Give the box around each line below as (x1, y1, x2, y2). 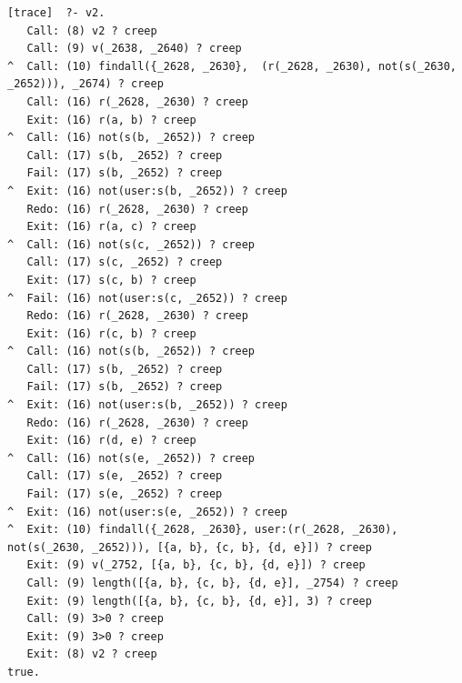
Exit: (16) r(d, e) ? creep (26, 434, 196, 447)
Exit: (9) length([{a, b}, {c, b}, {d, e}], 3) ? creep (26, 594, 372, 608)
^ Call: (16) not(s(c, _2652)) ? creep (7, 237, 256, 251)
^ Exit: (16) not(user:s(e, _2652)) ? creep (7, 505, 287, 518)
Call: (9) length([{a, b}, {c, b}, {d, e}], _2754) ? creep (26, 577, 398, 589)
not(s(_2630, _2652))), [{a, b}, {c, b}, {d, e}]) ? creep (7, 540, 372, 554)
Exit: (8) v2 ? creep (26, 648, 157, 661)
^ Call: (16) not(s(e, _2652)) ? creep (7, 451, 256, 465)
